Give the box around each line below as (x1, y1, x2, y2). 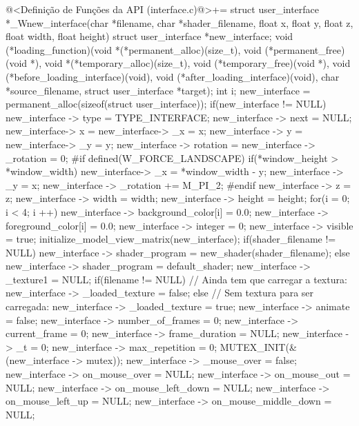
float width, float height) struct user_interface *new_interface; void (6, 29, 293, 43)
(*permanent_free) (264, 42, 345, 57)
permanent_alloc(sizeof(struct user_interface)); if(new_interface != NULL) (6, 97, 327, 111)
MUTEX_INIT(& (220, 339, 297, 354)
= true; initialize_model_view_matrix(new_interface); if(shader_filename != (6, 232, 336, 246)
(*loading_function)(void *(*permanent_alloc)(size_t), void (6, 42, 262, 57)
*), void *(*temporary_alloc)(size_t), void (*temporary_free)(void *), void (30, 56, 351, 70)
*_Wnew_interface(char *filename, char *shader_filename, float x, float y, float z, (6, 15, 353, 30)
